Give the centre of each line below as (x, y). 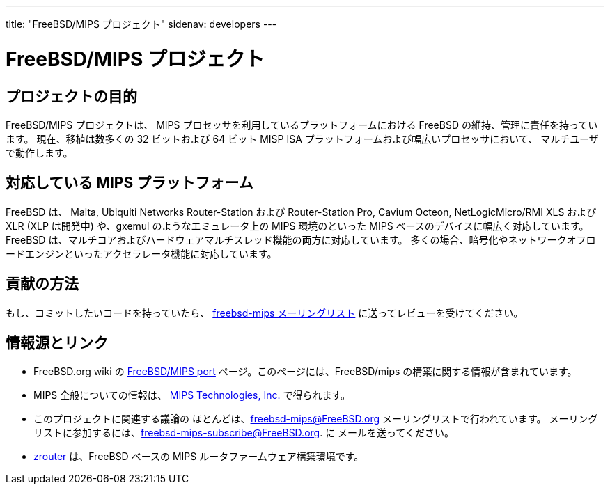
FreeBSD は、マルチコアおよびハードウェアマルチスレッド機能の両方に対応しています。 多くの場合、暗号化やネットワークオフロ (301, 239)
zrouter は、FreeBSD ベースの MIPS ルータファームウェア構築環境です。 (199, 457)
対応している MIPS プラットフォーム (130, 183)
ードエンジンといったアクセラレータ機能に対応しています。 (141, 253)
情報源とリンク (57, 343)
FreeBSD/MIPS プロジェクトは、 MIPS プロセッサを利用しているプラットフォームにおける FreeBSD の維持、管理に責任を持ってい (302, 125)
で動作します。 (39, 152)
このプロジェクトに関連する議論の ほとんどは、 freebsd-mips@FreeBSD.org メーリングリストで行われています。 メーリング (316, 419)
